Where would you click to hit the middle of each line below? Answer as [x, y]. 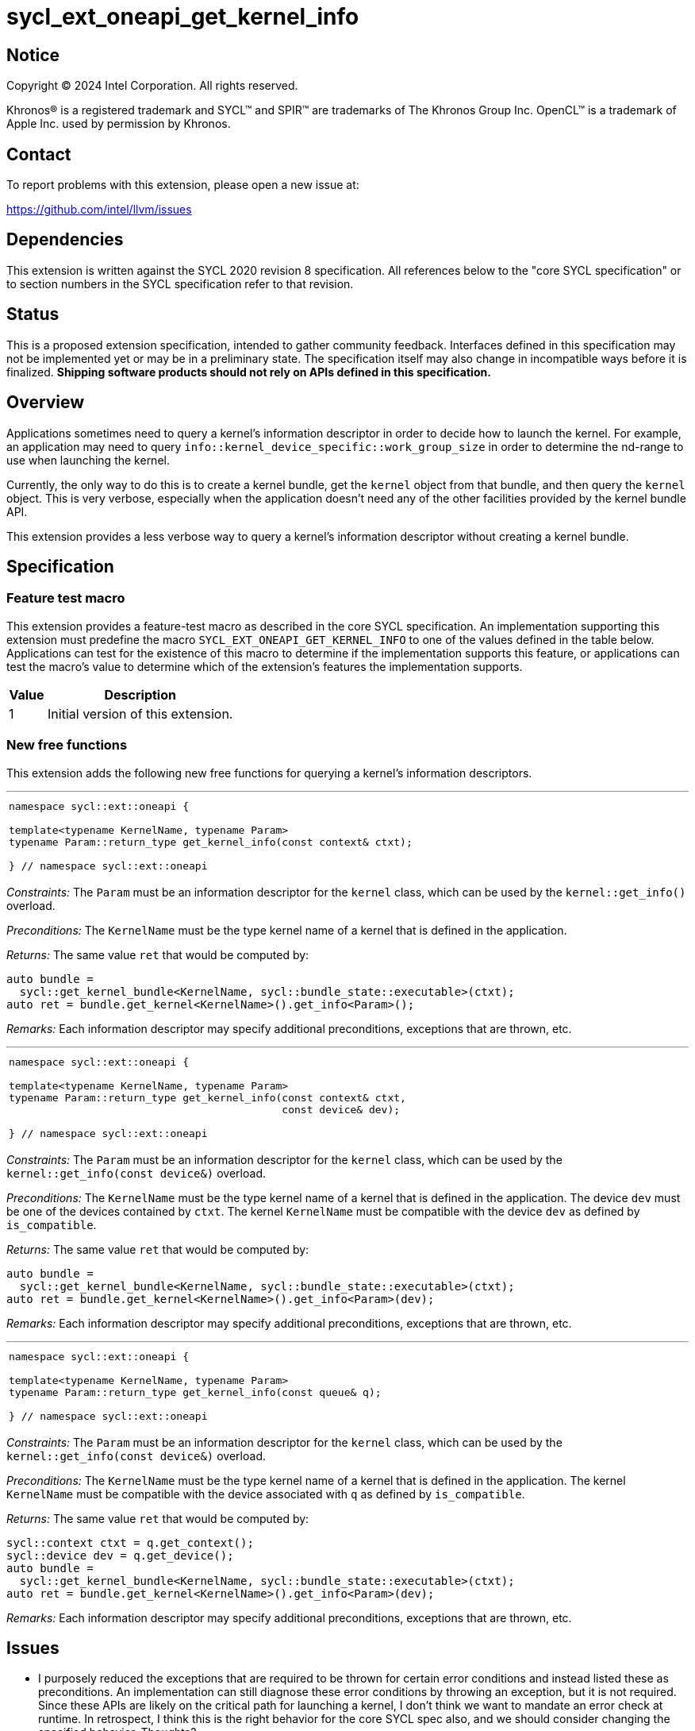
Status [33, 314]
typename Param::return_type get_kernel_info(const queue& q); [195, 1392]
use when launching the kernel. [88, 460]
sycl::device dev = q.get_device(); [120, 1555]
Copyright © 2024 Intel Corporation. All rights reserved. [152, 86]
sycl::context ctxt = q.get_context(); [130, 1542]
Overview [46, 403]
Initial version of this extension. [140, 713]
